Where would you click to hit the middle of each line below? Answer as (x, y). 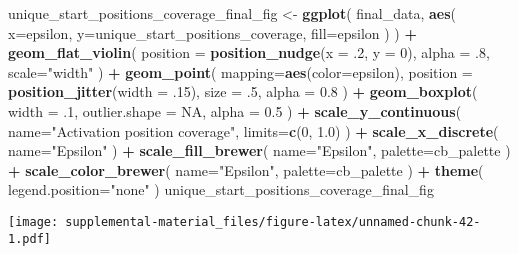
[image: (33, 221)
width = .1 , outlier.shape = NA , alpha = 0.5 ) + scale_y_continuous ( (235, 110)
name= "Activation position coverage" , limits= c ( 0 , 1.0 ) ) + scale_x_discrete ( (253, 130)
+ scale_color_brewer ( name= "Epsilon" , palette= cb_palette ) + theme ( (246, 169)
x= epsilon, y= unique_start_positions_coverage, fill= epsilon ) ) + (212, 32)
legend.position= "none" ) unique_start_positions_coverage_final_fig (221, 189)
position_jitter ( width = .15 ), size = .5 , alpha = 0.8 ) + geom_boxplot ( (243, 91)
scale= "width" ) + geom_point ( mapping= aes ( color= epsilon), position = (240, 71)
